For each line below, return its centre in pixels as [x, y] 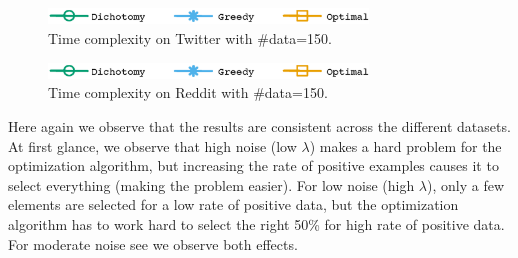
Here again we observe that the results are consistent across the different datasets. [259, 126]
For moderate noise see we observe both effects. [153, 243]
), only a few [466, 184]
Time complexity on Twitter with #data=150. [190, 37]
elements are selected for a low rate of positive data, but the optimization [233, 204]
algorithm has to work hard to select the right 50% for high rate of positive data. [256, 223]
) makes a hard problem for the [405, 145]
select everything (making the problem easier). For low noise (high [211, 184]
